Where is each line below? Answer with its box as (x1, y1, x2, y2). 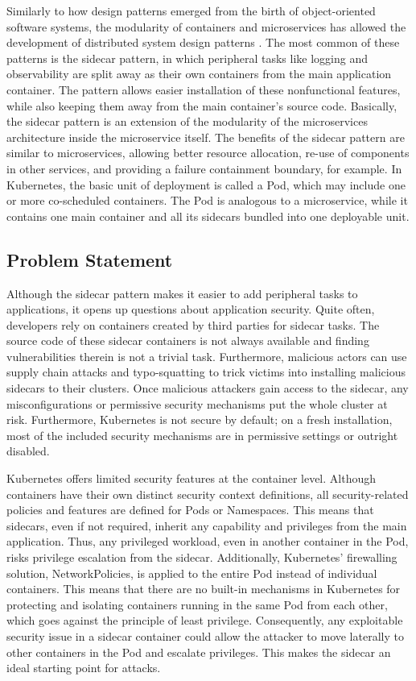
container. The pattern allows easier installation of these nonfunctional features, (6, 81, 401, 98)
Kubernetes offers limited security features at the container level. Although (6, 470, 376, 487)
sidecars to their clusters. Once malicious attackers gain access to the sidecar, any (6, 380, 409, 397)
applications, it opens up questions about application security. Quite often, (6, 301, 375, 318)
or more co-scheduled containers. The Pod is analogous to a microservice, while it (6, 192, 408, 209)
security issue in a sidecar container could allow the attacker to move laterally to (6, 627, 404, 644)
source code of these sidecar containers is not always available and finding (6, 332, 369, 349)
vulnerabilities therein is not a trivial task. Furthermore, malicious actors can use (6, 347, 407, 364)
